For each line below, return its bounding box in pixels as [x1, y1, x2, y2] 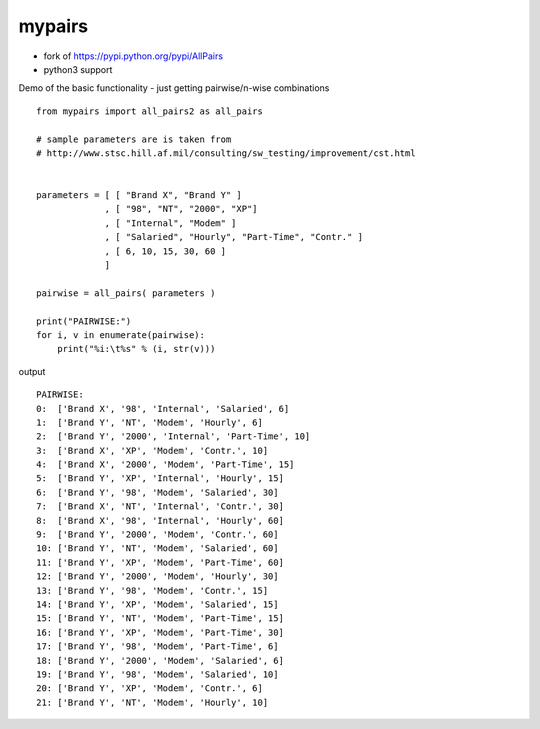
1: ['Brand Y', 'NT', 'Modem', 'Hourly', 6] [36, 416, 264, 428]
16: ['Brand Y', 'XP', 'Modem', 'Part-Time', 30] [36, 626, 285, 638]
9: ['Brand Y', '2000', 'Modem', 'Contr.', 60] [36, 529, 279, 540]
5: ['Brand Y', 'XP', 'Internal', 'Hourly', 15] [36, 473, 285, 484]
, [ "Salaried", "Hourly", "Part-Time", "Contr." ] [104, 231, 364, 243]
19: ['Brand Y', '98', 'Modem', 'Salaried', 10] [36, 668, 279, 680]
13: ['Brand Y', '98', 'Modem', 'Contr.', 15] [36, 585, 269, 596]
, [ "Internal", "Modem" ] [104, 217, 237, 229]
